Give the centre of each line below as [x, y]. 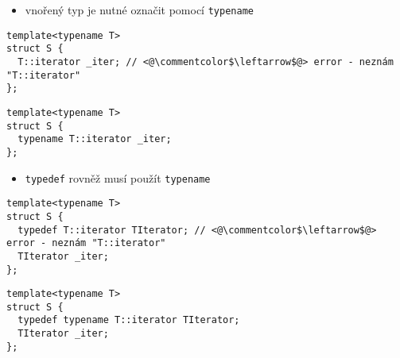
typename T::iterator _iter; [95, 139]
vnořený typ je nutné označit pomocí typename [139, 10]
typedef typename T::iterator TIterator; [129, 320]
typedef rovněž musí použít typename [118, 177]
